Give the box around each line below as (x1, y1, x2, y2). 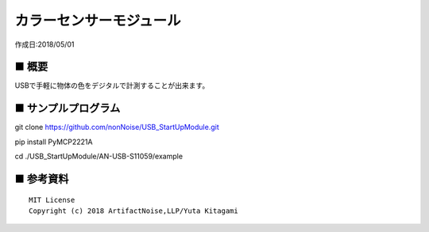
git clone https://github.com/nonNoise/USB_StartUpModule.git (14, 123, 219, 132)
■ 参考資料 (14, 172, 69, 185)
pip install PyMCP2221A (14, 137, 93, 146)
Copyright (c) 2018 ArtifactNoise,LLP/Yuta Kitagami (29, 206, 238, 215)
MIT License (29, 195, 75, 204)
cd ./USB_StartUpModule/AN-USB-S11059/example (14, 151, 183, 162)
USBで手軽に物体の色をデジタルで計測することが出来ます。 (14, 81, 210, 90)
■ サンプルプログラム (14, 101, 121, 115)
